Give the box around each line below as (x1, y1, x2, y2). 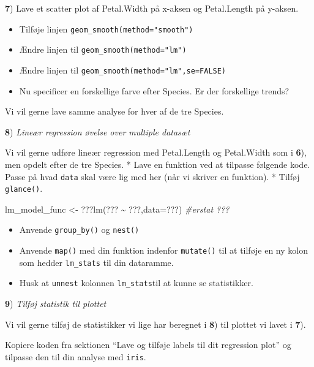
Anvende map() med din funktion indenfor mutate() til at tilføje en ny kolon (19, 244, 308, 257)
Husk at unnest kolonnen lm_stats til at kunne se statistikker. (19, 276, 253, 289)
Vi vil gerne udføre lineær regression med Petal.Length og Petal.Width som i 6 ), (5, 146, 307, 159)
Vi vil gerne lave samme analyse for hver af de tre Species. (5, 105, 224, 118)
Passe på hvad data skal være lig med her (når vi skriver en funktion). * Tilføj (5, 170, 300, 183)
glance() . (5, 182, 43, 195)
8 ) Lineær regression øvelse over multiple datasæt (5, 125, 190, 138)
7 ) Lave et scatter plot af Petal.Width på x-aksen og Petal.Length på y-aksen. (5, 2, 299, 14)
